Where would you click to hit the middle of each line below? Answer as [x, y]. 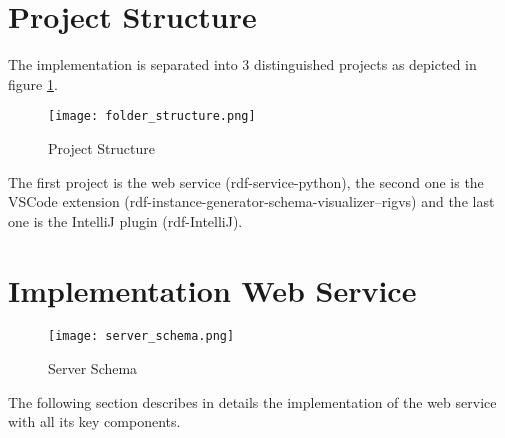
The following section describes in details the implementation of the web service [252, 401]
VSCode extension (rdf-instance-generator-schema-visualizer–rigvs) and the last [251, 201]
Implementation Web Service [212, 289]
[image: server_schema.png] [141, 336]
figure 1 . [33, 83]
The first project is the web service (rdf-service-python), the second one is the [246, 181]
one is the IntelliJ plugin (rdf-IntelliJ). [125, 220]
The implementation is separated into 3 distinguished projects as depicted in [242, 64]
